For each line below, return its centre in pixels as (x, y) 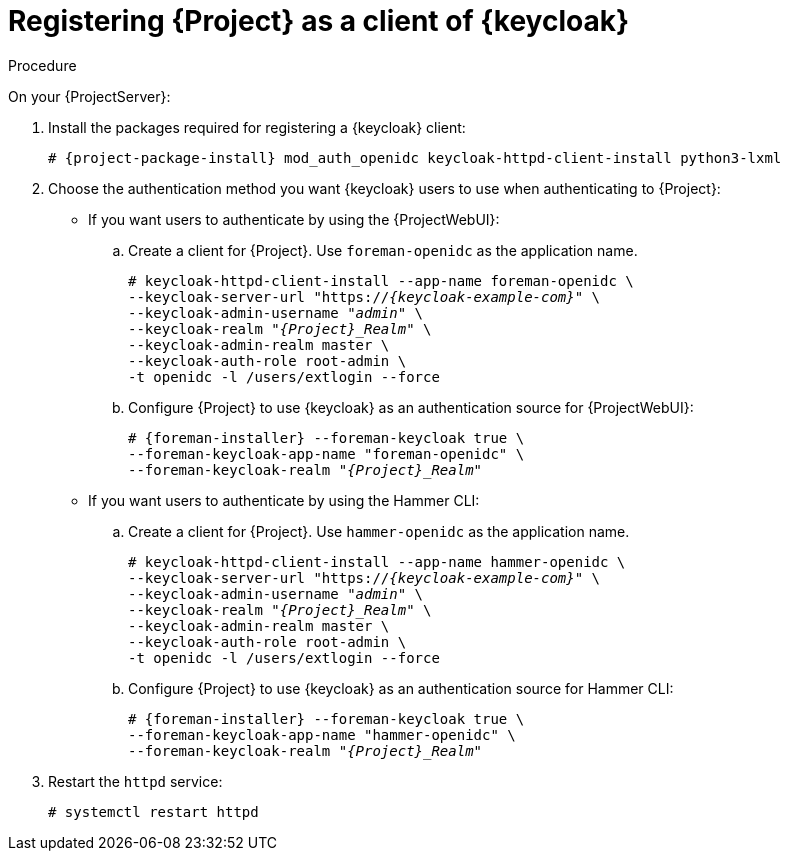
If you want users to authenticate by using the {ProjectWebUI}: (294, 219)
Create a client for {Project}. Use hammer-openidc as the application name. (379, 531)
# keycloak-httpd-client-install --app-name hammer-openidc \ (377, 561)
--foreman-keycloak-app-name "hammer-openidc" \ (322, 734)
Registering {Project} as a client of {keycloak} (319, 21)
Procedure (42, 65)
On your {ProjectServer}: (89, 96)
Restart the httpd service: (135, 781)
